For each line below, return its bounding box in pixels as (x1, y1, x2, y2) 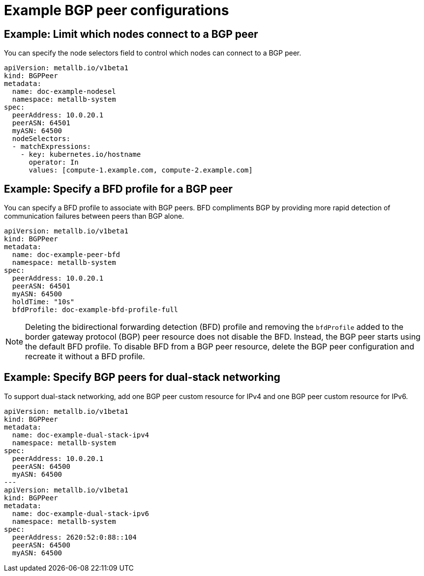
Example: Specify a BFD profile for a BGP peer (4, 182, 233, 195)
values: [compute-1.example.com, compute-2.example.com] (29, 166, 253, 174)
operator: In (29, 158, 79, 167)
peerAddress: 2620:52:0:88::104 (12, 533, 137, 541)
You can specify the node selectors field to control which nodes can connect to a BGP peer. (4, 49, 302, 58)
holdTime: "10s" (12, 298, 75, 306)
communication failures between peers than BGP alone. (4, 212, 184, 221)
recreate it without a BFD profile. (25, 351, 145, 362)
